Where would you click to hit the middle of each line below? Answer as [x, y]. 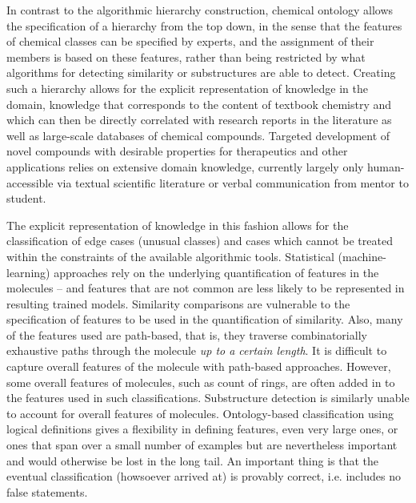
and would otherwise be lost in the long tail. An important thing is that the [193, 460]
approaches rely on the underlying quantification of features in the [216, 272]
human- [386, 166]
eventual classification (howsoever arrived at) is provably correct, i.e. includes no [204, 476]
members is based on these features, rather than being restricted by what [186, 56]
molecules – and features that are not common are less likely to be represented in [206, 288]
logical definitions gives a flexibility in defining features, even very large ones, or [202, 429]
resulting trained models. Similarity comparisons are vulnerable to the [178, 303]
